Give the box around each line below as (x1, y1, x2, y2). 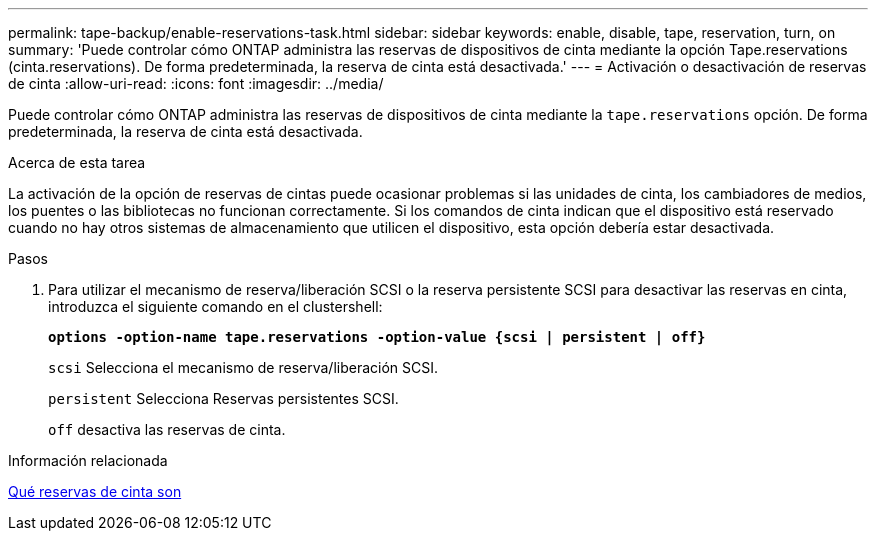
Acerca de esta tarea (8, 154, 146, 171)
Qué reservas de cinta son (8, 483, 182, 500)
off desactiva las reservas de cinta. (48, 421, 286, 438)
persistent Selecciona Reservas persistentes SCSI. (48, 390, 399, 407)
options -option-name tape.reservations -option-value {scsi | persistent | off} (48, 329, 706, 345)
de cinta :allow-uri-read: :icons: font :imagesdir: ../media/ (8, 75, 384, 92)
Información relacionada (8, 452, 168, 469)
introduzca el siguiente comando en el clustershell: (48, 298, 383, 315)
